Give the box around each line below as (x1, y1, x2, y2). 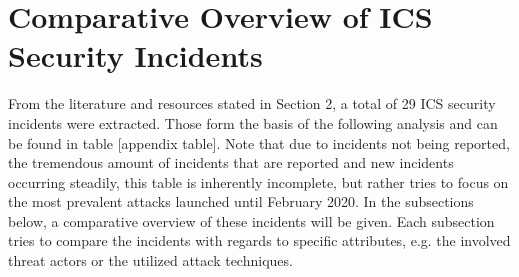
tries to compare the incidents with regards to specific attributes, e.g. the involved (8, 230, 511, 251)
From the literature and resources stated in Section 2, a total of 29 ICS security (8, 93, 496, 114)
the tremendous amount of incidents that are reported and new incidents (8, 152, 454, 173)
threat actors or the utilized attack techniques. (8, 250, 293, 271)
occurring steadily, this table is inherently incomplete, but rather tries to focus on (8, 171, 509, 192)
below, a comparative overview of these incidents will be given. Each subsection (8, 210, 495, 231)
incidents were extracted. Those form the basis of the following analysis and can (8, 112, 498, 133)
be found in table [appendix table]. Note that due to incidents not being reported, (8, 132, 510, 153)
